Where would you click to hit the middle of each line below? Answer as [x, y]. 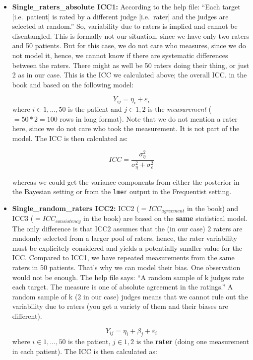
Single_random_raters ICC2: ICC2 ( [76, 208]
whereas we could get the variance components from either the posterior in [126, 181]
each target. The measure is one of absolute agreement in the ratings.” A [123, 287]
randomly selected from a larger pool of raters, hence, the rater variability [125, 238]
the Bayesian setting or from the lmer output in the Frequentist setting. [122, 191]
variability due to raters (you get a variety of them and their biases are [120, 306]
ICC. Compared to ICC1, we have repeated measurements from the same [123, 257]
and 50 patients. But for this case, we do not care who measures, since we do [129, 45]
